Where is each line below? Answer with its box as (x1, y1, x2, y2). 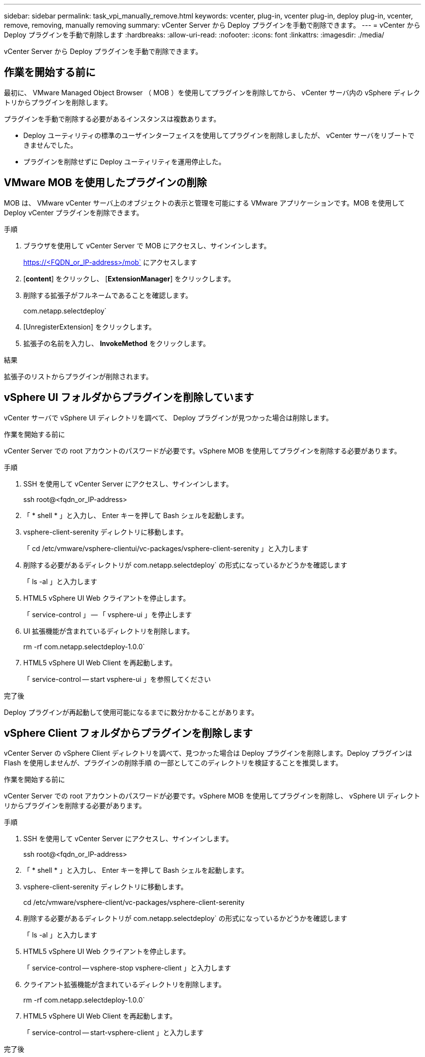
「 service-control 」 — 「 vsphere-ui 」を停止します (23, 610, 192, 619)
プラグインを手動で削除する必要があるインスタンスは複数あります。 (4, 114, 221, 123)
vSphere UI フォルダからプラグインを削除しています (4, 391, 254, 404)
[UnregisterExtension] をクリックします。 (23, 322, 156, 331)
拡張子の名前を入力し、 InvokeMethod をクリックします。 (23, 339, 210, 347)
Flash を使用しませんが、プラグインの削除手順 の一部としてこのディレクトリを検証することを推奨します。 (4, 759, 343, 767)
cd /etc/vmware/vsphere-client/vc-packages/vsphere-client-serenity (23, 898, 245, 907)
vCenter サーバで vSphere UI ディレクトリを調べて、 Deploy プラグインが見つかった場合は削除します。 (4, 413, 333, 422)
